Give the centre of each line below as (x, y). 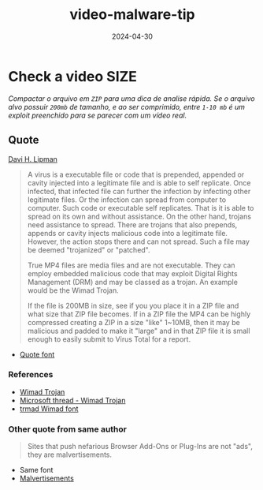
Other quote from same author (68, 429)
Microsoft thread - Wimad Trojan (72, 400)
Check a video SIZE (73, 76)
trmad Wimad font (49, 409)
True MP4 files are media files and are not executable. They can (131, 265)
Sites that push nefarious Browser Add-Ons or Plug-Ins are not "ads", (140, 447)
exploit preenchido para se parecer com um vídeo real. (98, 115)
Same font (36, 470)
